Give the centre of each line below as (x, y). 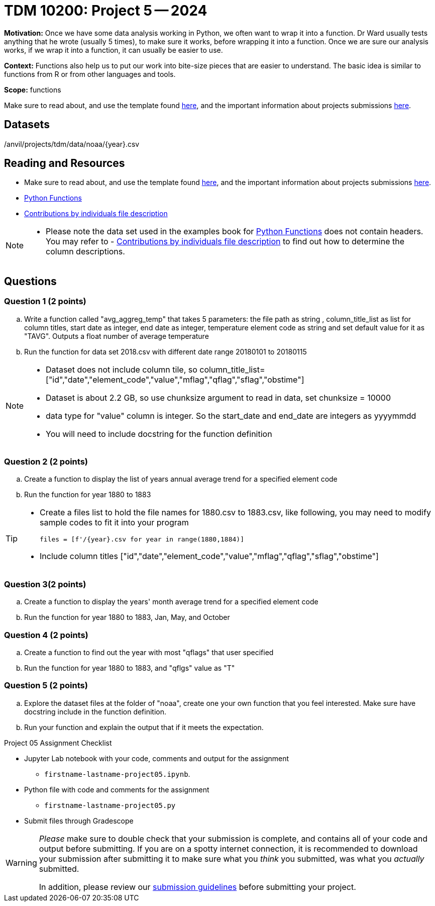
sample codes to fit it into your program (114, 523)
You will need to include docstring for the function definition (159, 434)
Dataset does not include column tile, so (122, 369)
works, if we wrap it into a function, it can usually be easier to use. (114, 50)
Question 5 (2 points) (46, 686)
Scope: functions (33, 89)
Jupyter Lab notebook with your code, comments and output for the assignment (157, 758)
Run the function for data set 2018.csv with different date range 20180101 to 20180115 (166, 351)
